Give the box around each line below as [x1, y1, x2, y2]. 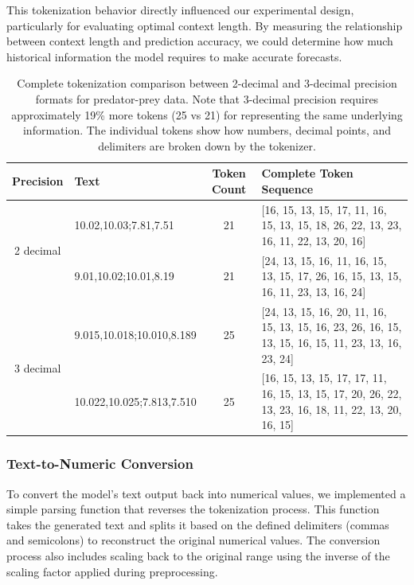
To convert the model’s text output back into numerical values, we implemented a [6, 485, 406, 501]
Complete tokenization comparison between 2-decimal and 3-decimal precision [17, 75, 397, 92]
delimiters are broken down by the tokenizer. [98, 137, 316, 154]
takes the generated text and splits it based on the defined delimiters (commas [6, 516, 389, 532]
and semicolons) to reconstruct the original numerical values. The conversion [6, 532, 381, 548]
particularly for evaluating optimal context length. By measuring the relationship [6, 17, 403, 33]
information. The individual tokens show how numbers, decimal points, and [22, 122, 392, 138]
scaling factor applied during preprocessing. [6, 563, 218, 579]
